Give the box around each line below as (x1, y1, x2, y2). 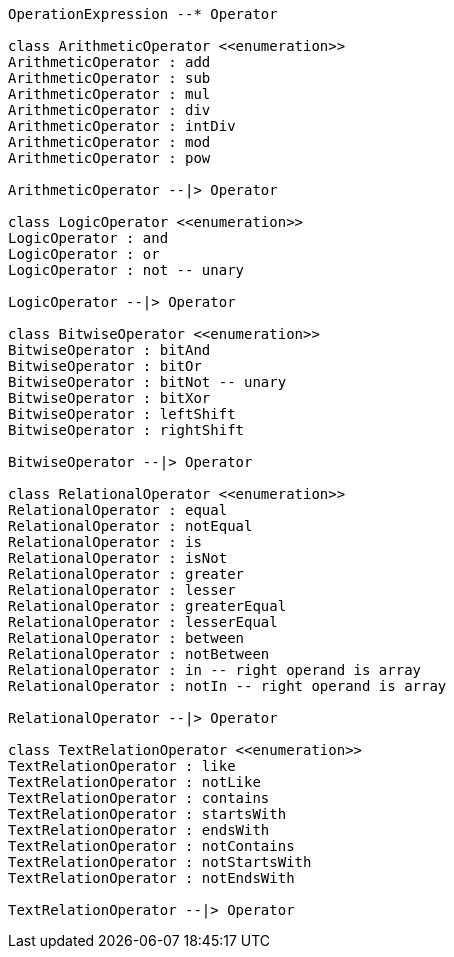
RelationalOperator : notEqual (8, 518, 253, 534)
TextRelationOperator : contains (8, 790, 270, 806)
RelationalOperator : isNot (8, 550, 228, 566)
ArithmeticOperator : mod (8, 134, 211, 150)
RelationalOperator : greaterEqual (8, 598, 287, 614)
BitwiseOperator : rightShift (8, 422, 245, 438)
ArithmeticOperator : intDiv (8, 118, 236, 134)
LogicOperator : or (8, 246, 160, 262)
